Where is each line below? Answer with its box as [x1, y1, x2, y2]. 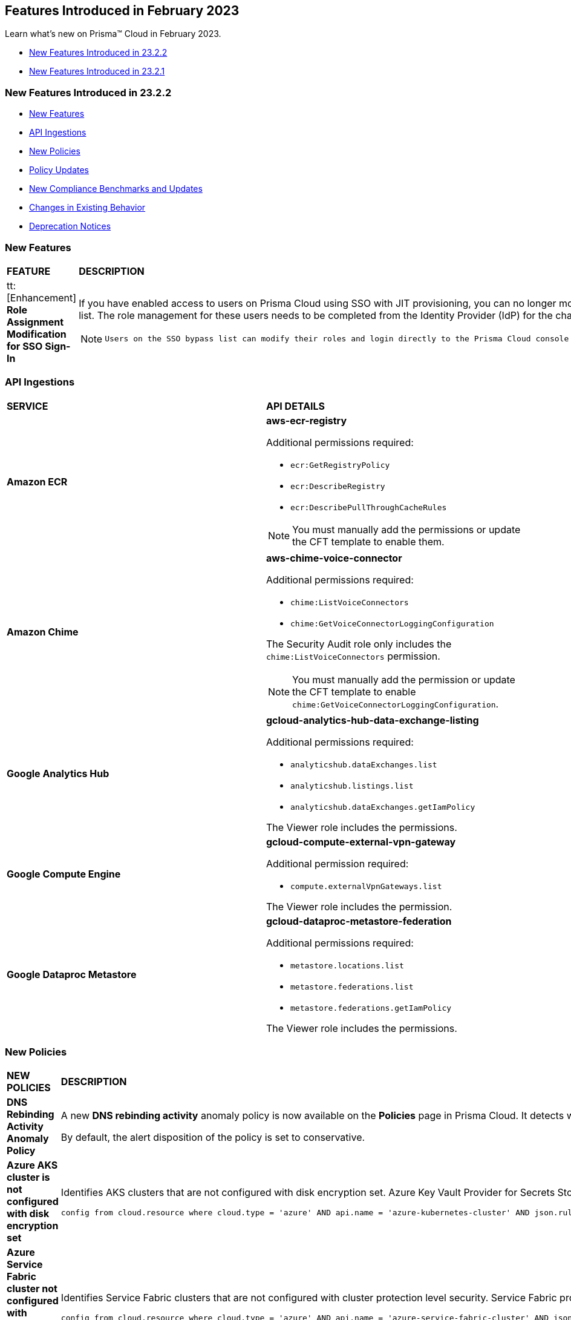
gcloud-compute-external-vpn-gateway [266, 835, 456, 848]
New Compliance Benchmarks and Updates [29, 183, 203, 194]
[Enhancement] [7, 291, 77, 304]
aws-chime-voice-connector [266, 551, 402, 564]
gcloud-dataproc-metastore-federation [266, 914, 452, 927]
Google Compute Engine [7, 868, 121, 881]
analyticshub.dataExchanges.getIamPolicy [290, 802, 475, 812]
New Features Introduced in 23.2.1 [29, 66, 165, 77]
